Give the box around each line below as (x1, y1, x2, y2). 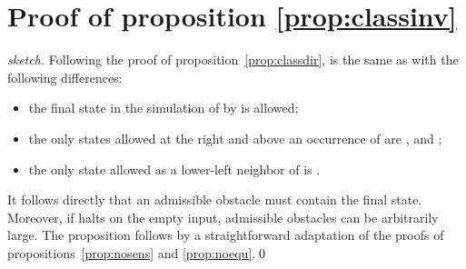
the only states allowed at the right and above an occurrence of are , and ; (28, 128, 442, 147)
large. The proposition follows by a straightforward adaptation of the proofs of (7, 225, 444, 244)
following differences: (7, 67, 123, 86)
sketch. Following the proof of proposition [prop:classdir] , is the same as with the (7, 50, 459, 69)
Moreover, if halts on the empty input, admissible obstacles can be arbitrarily (7, 207, 439, 226)
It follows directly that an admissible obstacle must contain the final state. (7, 190, 422, 209)
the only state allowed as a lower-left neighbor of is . (28, 159, 321, 178)
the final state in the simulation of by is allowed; (28, 98, 299, 117)
